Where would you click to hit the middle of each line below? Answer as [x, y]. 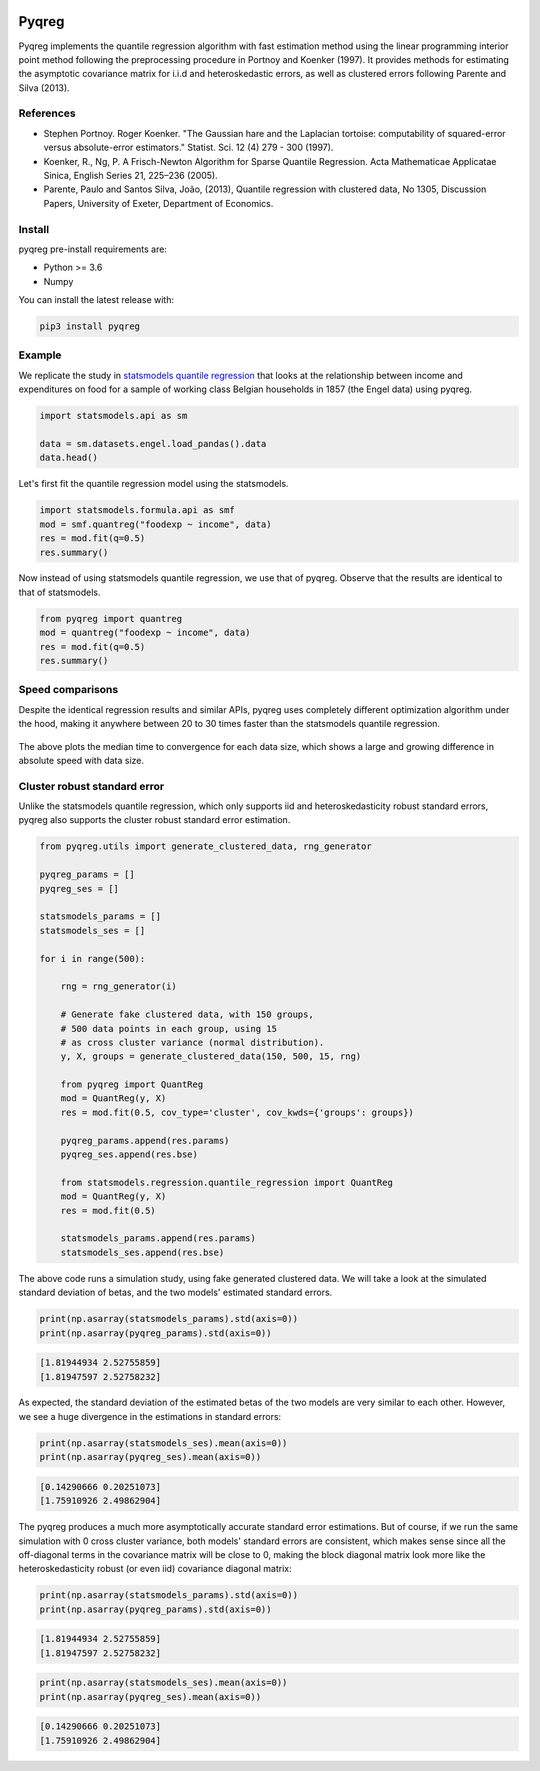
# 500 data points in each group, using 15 [168, 1028]
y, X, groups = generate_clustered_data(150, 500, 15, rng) [211, 1056]
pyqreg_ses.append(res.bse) [129, 1154]
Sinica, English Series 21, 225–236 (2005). [131, 175]
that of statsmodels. [59, 592]
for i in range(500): [92, 958]
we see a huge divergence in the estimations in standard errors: [150, 1416]
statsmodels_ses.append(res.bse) [142, 1252]
